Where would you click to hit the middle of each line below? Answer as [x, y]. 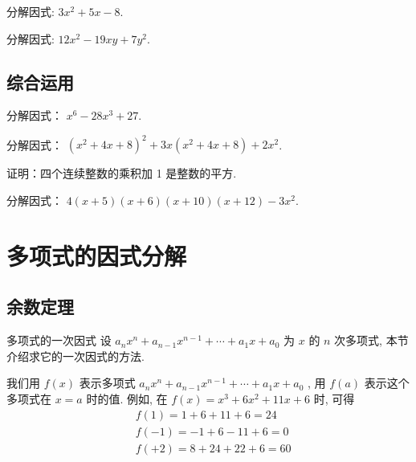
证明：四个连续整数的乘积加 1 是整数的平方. [122, 173]
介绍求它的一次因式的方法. [75, 356]
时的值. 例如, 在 [127, 399]
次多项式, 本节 [371, 340]
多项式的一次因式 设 [59, 340]
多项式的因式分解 [97, 255]
